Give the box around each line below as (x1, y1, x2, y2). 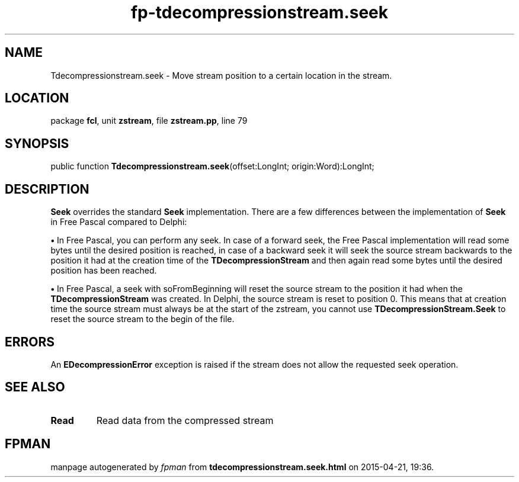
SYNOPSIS (5, 136, 69, 151)
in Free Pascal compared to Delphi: (50, 217, 187, 227)
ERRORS (5, 334, 55, 349)
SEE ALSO (5, 380, 65, 395)
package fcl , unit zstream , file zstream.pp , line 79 (50, 115, 248, 126)
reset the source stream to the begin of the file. (50, 314, 235, 324)
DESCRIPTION (5, 181, 89, 197)
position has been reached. (50, 265, 157, 276)
